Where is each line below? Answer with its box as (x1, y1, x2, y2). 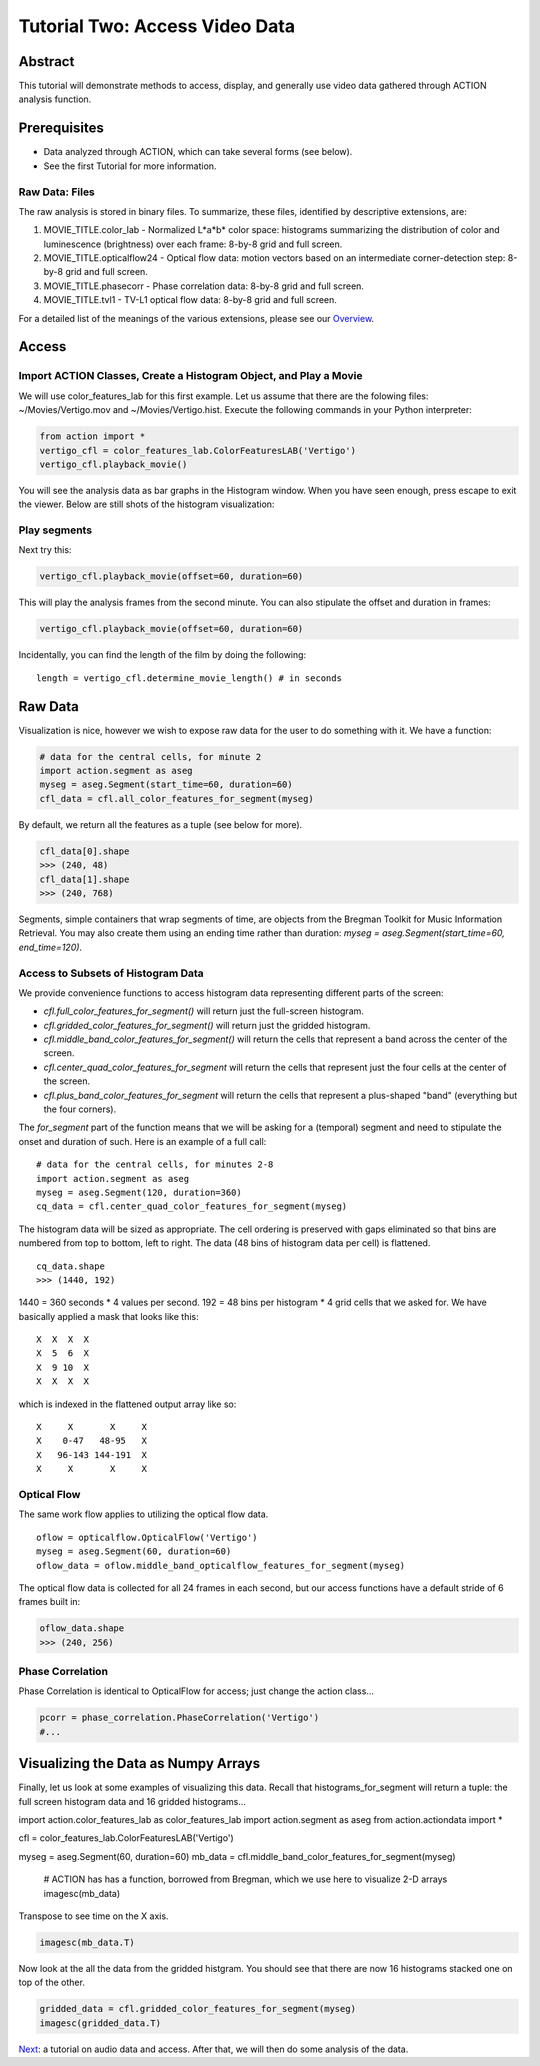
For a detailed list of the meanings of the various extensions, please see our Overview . (18, 312, 375, 324)
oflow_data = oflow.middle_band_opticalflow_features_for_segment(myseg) (36, 1560, 406, 1571)
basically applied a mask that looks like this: (18, 1310, 199, 1322)
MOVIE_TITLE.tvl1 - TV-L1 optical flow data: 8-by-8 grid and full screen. (43, 294, 337, 306)
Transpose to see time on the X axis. (18, 1910, 169, 1922)
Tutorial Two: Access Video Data (18, 15, 295, 37)
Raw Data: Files (18, 185, 95, 199)
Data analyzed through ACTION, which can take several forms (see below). (43, 146, 353, 158)
